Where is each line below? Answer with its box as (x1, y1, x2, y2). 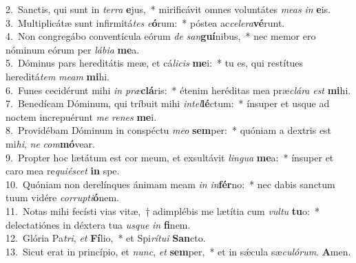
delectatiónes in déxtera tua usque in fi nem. (6, 217, 191, 231)
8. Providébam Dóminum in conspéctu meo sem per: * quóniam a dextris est (6, 123, 332, 137)
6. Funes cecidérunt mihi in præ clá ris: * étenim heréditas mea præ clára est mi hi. (6, 82, 351, 97)
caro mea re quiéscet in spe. (6, 163, 120, 178)
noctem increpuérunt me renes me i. (6, 109, 157, 124)
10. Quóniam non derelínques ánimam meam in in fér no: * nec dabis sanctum (6, 176, 335, 191)
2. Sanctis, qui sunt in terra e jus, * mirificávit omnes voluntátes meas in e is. (6, 2, 331, 16)
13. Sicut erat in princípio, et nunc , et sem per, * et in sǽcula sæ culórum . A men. (6, 244, 351, 258)
